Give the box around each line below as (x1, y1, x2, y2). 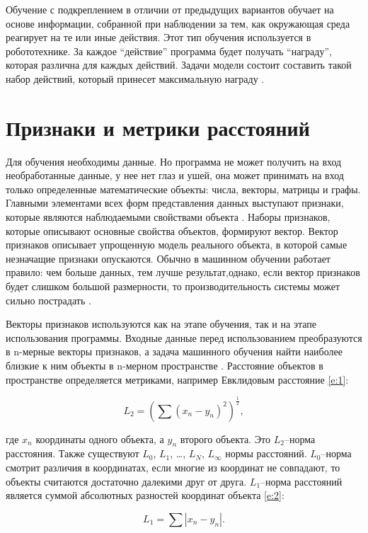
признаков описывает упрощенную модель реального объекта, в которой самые (6, 237, 347, 252)
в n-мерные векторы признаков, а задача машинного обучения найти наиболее (6, 344, 343, 359)
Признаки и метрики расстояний (6, 113, 310, 142)
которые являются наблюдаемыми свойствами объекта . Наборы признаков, (6, 210, 330, 224)
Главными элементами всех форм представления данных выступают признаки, (6, 195, 344, 210)
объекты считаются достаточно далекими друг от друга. (6, 474, 247, 488)
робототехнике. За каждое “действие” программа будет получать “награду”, (6, 43, 332, 58)
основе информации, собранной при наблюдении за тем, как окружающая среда (6, 16, 350, 30)
